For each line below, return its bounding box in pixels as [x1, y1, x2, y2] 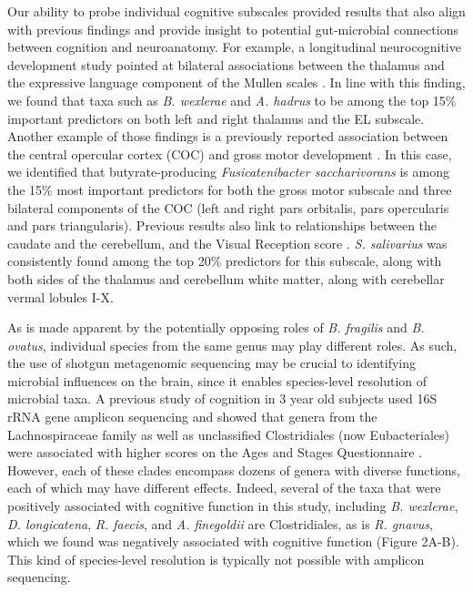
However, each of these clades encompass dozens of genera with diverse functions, [7, 460, 460, 479]
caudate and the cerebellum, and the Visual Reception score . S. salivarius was [7, 233, 448, 252]
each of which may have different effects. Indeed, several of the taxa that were [7, 478, 441, 497]
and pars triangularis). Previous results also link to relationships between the [7, 216, 438, 235]
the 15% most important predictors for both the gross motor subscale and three [7, 179, 452, 199]
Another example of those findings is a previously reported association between [7, 127, 448, 146]
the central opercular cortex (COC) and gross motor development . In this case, [7, 144, 452, 163]
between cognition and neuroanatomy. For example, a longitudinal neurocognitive [7, 37, 461, 56]
